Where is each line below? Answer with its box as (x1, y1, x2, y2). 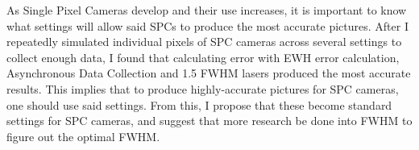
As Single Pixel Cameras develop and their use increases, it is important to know (6, 2, 407, 18)
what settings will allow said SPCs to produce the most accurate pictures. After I (6, 17, 409, 34)
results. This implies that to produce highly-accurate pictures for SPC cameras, (6, 80, 399, 97)
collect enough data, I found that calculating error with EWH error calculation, (6, 48, 400, 65)
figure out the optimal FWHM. (6, 127, 160, 144)
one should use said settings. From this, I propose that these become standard (6, 96, 392, 113)
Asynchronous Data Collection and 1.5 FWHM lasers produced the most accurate (6, 65, 411, 81)
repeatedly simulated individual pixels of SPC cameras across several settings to (6, 33, 402, 50)
